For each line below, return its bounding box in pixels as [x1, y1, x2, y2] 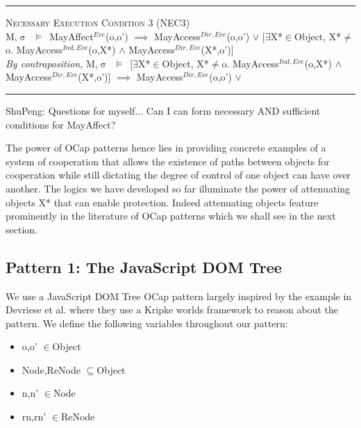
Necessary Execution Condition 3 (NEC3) [6, 15, 190, 29]
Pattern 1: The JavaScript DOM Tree [6, 256, 282, 277]
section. [6, 222, 37, 236]
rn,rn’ [22, 409, 47, 424]
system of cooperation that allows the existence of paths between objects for [6, 154, 330, 168]
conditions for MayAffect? [6, 117, 116, 131]
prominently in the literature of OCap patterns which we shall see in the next [6, 208, 336, 223]
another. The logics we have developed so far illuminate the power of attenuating [6, 181, 351, 195]
